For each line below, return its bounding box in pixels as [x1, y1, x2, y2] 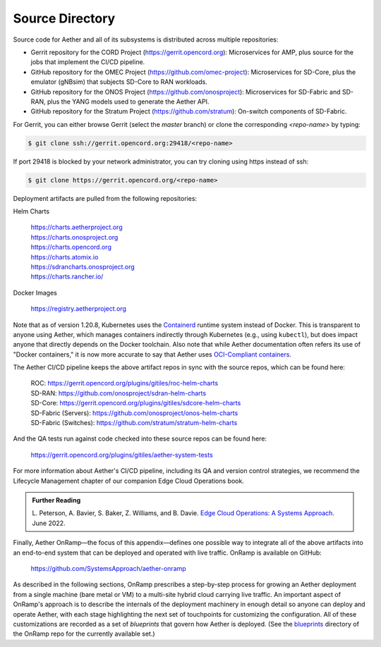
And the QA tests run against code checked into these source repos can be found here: [13, 434, 267, 443]
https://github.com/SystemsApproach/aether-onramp [30, 564, 186, 572]
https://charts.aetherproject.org [30, 223, 123, 232]
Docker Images [13, 288, 58, 297]
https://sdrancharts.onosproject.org [30, 262, 135, 271]
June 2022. [32, 519, 66, 527]
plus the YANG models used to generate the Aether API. [47, 97, 210, 106]
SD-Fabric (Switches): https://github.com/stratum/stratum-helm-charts [30, 419, 238, 427]
